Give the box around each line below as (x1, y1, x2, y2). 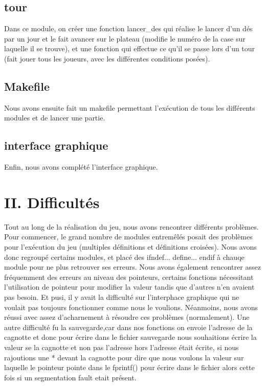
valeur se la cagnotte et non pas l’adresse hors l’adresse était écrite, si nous (4, 342, 239, 353)
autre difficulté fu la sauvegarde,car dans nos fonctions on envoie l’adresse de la (4, 321, 253, 332)
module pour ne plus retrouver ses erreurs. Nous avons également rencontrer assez (4, 261, 261, 272)
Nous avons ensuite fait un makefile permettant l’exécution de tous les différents (4, 102, 255, 113)
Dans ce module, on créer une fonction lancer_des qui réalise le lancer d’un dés (4, 23, 253, 34)
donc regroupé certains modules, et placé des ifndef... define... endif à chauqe (4, 251, 245, 262)
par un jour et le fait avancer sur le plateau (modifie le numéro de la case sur (4, 33, 246, 44)
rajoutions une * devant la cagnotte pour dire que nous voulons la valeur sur (4, 352, 244, 362)
